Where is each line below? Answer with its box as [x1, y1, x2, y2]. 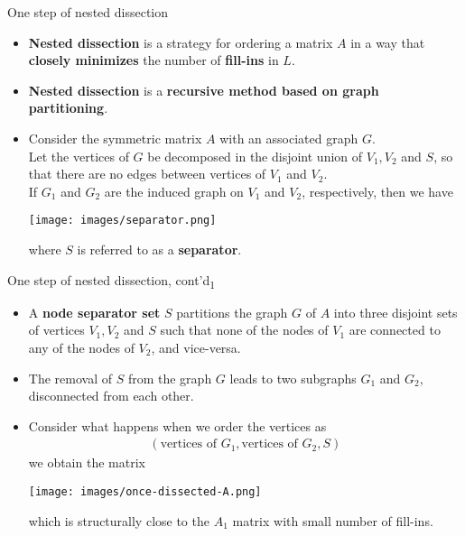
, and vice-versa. [151, 337, 241, 356]
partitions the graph [176, 302, 288, 321]
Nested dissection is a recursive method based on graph [28, 80, 379, 99]
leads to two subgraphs [229, 368, 357, 387]
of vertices [28, 320, 85, 339]
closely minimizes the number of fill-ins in [28, 51, 279, 69]
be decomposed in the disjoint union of [147, 146, 363, 165]
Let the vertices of [28, 146, 129, 165]
